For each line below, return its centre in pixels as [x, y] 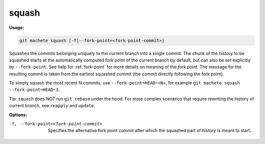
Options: [18, 115]
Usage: [17, 28]
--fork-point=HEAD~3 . [34, 90]
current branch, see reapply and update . [52, 106]
